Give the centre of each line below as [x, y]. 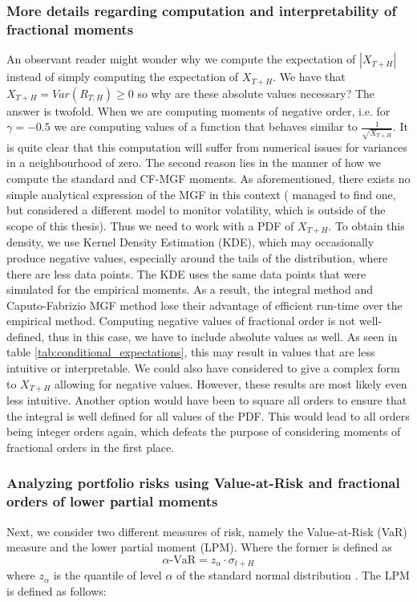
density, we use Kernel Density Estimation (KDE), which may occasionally [190, 242]
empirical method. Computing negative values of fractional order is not [181, 321]
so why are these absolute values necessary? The [256, 93]
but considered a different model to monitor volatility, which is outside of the [196, 210]
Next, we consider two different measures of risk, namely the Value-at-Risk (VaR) [207, 531]
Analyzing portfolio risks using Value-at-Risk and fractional [203, 483]
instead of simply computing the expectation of [123, 77]
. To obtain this [366, 225]
